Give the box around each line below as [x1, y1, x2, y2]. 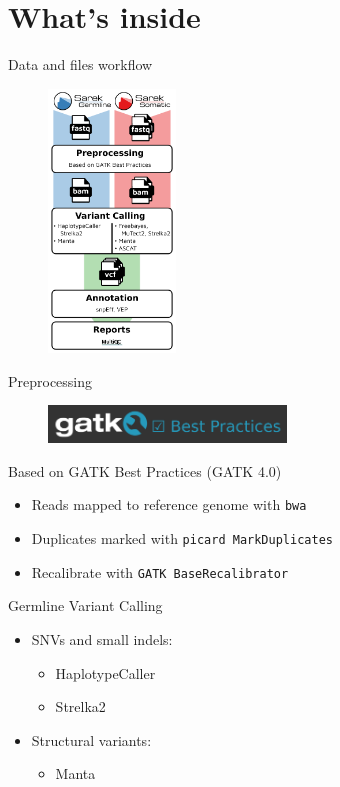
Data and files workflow [8, 54, 153, 75]
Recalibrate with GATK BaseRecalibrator [31, 561, 289, 582]
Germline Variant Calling [8, 595, 163, 616]
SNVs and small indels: [31, 629, 173, 649]
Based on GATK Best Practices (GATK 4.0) [8, 460, 282, 481]
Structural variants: [31, 729, 152, 750]
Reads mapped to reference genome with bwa [31, 494, 307, 515]
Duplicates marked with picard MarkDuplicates [31, 528, 333, 549]
